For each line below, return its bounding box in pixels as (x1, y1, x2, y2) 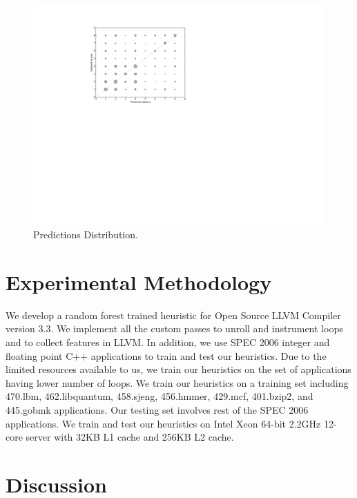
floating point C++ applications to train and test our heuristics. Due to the (6, 348, 327, 363)
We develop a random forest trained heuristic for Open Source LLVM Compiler (6, 307, 341, 322)
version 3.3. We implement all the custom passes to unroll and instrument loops (6, 321, 343, 336)
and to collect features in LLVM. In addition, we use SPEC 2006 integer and (6, 335, 330, 349)
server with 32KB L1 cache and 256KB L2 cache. (26, 430, 234, 444)
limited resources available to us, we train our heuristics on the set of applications (6, 362, 351, 376)
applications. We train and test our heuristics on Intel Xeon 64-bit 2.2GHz (6, 416, 321, 430)
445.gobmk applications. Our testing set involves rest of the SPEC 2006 (6, 403, 309, 417)
